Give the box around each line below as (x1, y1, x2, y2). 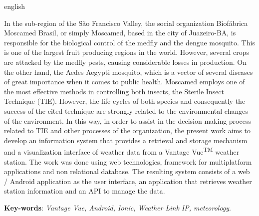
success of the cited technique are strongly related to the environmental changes (4, 105, 248, 116)
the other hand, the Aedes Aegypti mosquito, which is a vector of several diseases (4, 66, 253, 77)
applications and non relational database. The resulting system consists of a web (4, 166, 250, 177)
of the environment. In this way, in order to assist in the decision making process (4, 115, 251, 126)
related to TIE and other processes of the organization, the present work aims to (4, 125, 251, 136)
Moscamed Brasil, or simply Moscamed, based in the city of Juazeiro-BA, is (4, 27, 236, 38)
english (4, 1, 25, 11)
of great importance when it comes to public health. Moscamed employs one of (4, 76, 245, 87)
